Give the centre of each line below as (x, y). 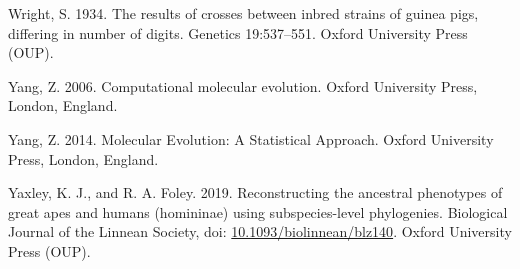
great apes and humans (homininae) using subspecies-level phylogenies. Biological (258, 211)
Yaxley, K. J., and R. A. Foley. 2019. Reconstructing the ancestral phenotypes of (255, 192)
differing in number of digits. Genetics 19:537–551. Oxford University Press (238, 32)
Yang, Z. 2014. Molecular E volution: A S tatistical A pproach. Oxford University (251, 138)
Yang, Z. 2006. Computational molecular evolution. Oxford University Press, (243, 85)
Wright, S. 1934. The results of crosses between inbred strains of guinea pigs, (243, 13)
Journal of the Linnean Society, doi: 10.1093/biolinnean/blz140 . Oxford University (260, 231)
